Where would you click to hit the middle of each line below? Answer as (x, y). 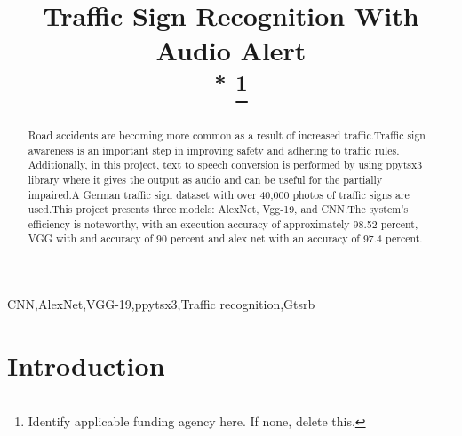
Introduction (86, 365)
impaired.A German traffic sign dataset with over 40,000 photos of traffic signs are (219, 194)
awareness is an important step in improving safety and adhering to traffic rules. (214, 150)
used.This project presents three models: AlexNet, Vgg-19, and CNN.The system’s (218, 209)
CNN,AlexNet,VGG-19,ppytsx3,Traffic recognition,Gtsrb (161, 304)
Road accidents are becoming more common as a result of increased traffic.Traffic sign (227, 135)
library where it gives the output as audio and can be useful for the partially (205, 179)
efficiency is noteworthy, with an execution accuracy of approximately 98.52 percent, (223, 223)
